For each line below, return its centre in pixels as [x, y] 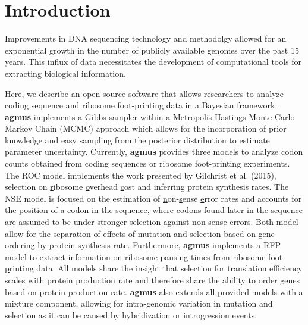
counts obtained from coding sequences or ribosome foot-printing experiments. [147, 163]
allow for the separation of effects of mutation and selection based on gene [140, 233]
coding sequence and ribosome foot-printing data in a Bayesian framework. [141, 105]
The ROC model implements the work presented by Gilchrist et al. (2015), [141, 175]
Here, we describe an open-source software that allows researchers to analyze [144, 93]
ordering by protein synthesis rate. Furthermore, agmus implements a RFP [143, 245]
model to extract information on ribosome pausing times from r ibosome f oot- [145, 256]
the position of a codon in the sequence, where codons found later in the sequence [154, 210]
